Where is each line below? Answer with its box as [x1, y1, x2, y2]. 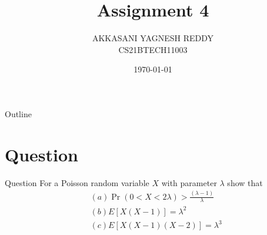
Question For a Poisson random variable [5, 176, 149, 188]
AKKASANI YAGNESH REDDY [92, 32, 214, 44]
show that [227, 176, 263, 188]
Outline [5, 107, 32, 120]
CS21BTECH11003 [118, 43, 188, 55]
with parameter [161, 176, 217, 188]
